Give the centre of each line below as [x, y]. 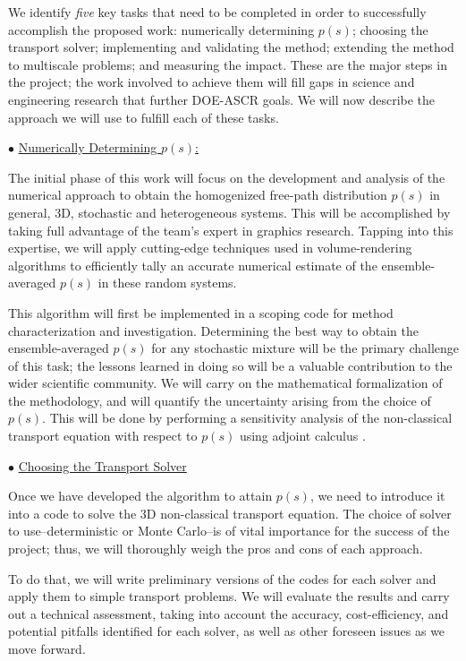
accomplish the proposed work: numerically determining [161, 29]
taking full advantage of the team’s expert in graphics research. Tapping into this [231, 230]
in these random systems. [167, 283]
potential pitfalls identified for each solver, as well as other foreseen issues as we [227, 631]
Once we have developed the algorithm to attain [140, 496]
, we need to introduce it [377, 496]
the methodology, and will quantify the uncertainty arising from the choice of [220, 400]
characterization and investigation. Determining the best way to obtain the [213, 330]
